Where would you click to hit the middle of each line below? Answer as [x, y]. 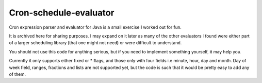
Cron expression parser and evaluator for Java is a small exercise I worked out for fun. [95, 27]
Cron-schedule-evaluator [62, 13]
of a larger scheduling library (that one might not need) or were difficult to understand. [95, 43]
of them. [17, 74]
